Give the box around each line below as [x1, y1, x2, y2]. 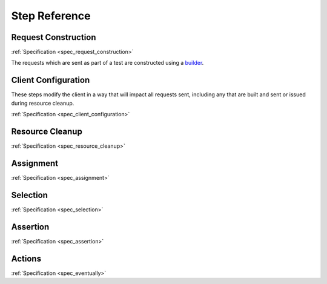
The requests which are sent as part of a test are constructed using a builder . [11, 59, 204, 67]
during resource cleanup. [11, 99, 74, 107]
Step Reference [11, 9, 91, 22]
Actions [11, 253, 42, 263]
